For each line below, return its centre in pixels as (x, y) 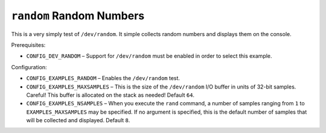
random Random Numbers (78, 16)
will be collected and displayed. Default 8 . (78, 120)
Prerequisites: (28, 45)
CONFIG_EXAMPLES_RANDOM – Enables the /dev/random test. (103, 78)
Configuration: (29, 67)
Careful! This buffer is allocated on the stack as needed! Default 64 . (110, 95)
